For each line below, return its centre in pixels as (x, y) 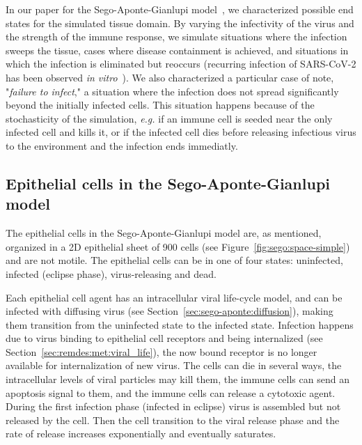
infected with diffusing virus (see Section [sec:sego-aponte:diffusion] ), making (170, 311)
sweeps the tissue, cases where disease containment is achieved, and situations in (177, 50)
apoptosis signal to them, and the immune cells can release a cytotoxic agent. (171, 392)
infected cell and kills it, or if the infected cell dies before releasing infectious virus (181, 132)
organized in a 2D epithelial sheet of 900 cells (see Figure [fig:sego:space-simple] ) (178, 246)
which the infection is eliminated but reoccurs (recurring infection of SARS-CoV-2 (181, 64)
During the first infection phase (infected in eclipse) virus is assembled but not (173, 406)
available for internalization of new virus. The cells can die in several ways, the (174, 365)
